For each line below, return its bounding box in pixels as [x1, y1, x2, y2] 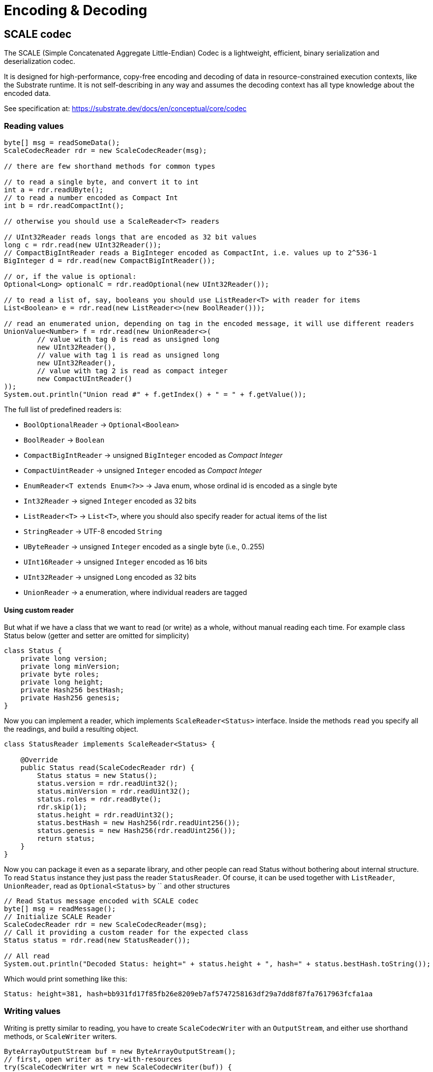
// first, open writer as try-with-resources [4, 1055, 182, 1063]
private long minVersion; [20, 662, 120, 671]
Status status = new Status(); [37, 772, 157, 780]
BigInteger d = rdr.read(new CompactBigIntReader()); [4, 256, 215, 265]
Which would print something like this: [4, 975, 127, 983]
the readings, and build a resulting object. [4, 725, 139, 734]
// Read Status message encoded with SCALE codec [4, 897, 199, 905]
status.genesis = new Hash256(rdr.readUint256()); [37, 827, 236, 835]
